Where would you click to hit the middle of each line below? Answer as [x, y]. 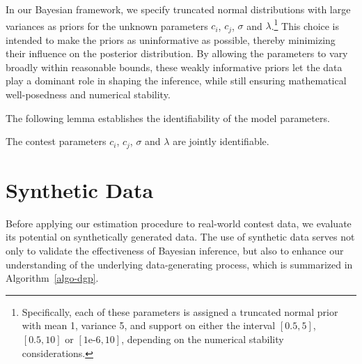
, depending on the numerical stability [203, 339]
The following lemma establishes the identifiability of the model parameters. [168, 117]
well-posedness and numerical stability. [88, 94]
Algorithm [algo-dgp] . [52, 278]
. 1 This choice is [305, 24]
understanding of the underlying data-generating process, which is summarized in [179, 264]
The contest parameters [56, 141]
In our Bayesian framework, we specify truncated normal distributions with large [178, 9]
